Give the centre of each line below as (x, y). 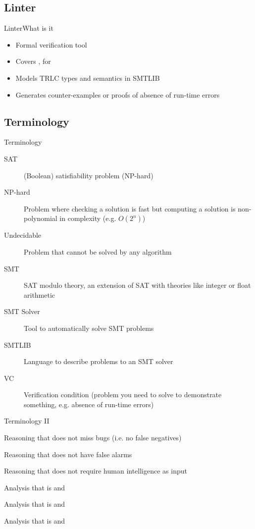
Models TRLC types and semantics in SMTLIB (88, 78)
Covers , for (33, 61)
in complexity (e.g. (88, 218)
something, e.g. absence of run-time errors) (89, 404)
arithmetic (40, 294)
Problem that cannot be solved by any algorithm (98, 251)
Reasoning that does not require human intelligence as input (96, 471)
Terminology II (27, 421)
